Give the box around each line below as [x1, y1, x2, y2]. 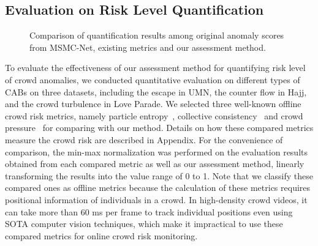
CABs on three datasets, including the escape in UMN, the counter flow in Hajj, [5, 85, 307, 98]
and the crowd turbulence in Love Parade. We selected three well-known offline [5, 97, 301, 110]
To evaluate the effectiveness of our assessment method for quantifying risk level [5, 61, 306, 74]
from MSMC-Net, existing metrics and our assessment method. [29, 40, 266, 53]
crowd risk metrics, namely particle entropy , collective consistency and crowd [5, 109, 303, 122]
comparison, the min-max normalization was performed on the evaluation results [5, 145, 308, 158]
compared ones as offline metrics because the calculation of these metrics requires [5, 181, 311, 194]
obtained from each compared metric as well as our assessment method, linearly [5, 157, 305, 170]
